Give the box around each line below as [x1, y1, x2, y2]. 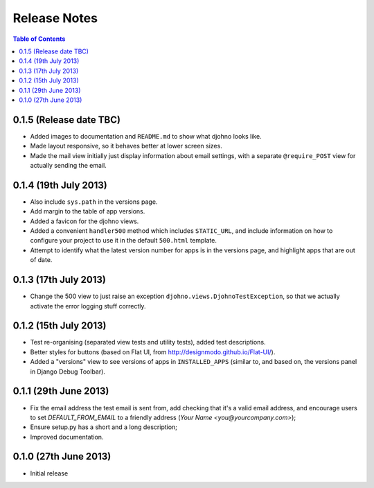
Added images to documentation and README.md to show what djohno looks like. [30, 132, 262, 140]
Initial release [30, 469, 69, 478]
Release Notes [12, 10, 98, 26]
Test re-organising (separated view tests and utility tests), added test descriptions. [30, 338, 266, 347]
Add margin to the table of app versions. [30, 207, 145, 216]
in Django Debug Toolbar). [30, 367, 105, 376]
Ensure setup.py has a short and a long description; [30, 423, 178, 431]
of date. [30, 256, 53, 264]
